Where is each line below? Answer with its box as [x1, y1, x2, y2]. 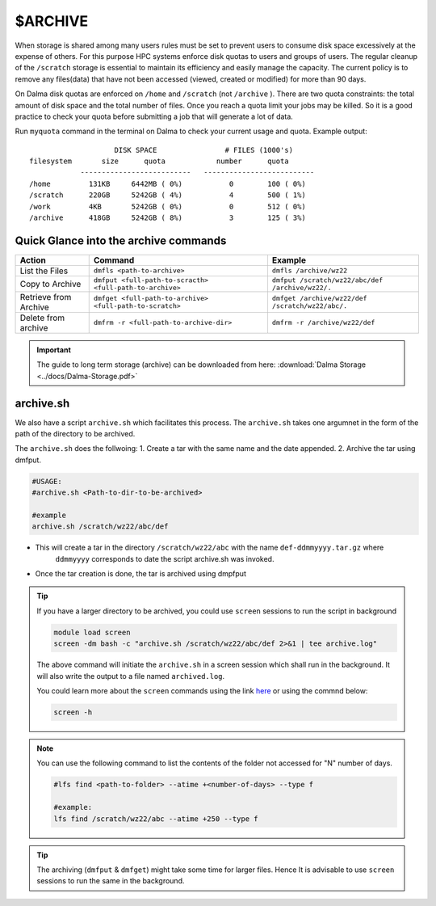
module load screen [53, 627, 131, 637]
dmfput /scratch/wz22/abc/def [271, 276, 384, 284]
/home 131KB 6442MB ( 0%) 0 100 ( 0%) [29, 179, 306, 188]
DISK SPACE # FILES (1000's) [114, 145, 294, 154]
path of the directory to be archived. [15, 429, 136, 438]
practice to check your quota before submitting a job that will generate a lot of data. [15, 112, 294, 121]
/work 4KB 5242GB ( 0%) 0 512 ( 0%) [29, 202, 306, 211]
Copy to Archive [19, 278, 82, 289]
